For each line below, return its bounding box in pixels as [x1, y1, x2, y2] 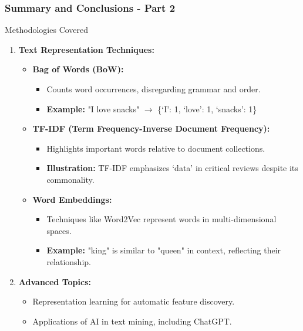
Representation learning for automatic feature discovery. [32, 295, 235, 307]
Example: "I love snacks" [46, 102, 140, 115]
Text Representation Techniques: [18, 43, 154, 55]
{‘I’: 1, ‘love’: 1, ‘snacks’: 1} [157, 102, 257, 115]
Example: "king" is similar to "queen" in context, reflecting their [46, 244, 281, 256]
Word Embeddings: [32, 193, 112, 205]
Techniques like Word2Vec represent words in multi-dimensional [46, 213, 277, 225]
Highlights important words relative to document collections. [46, 142, 265, 154]
